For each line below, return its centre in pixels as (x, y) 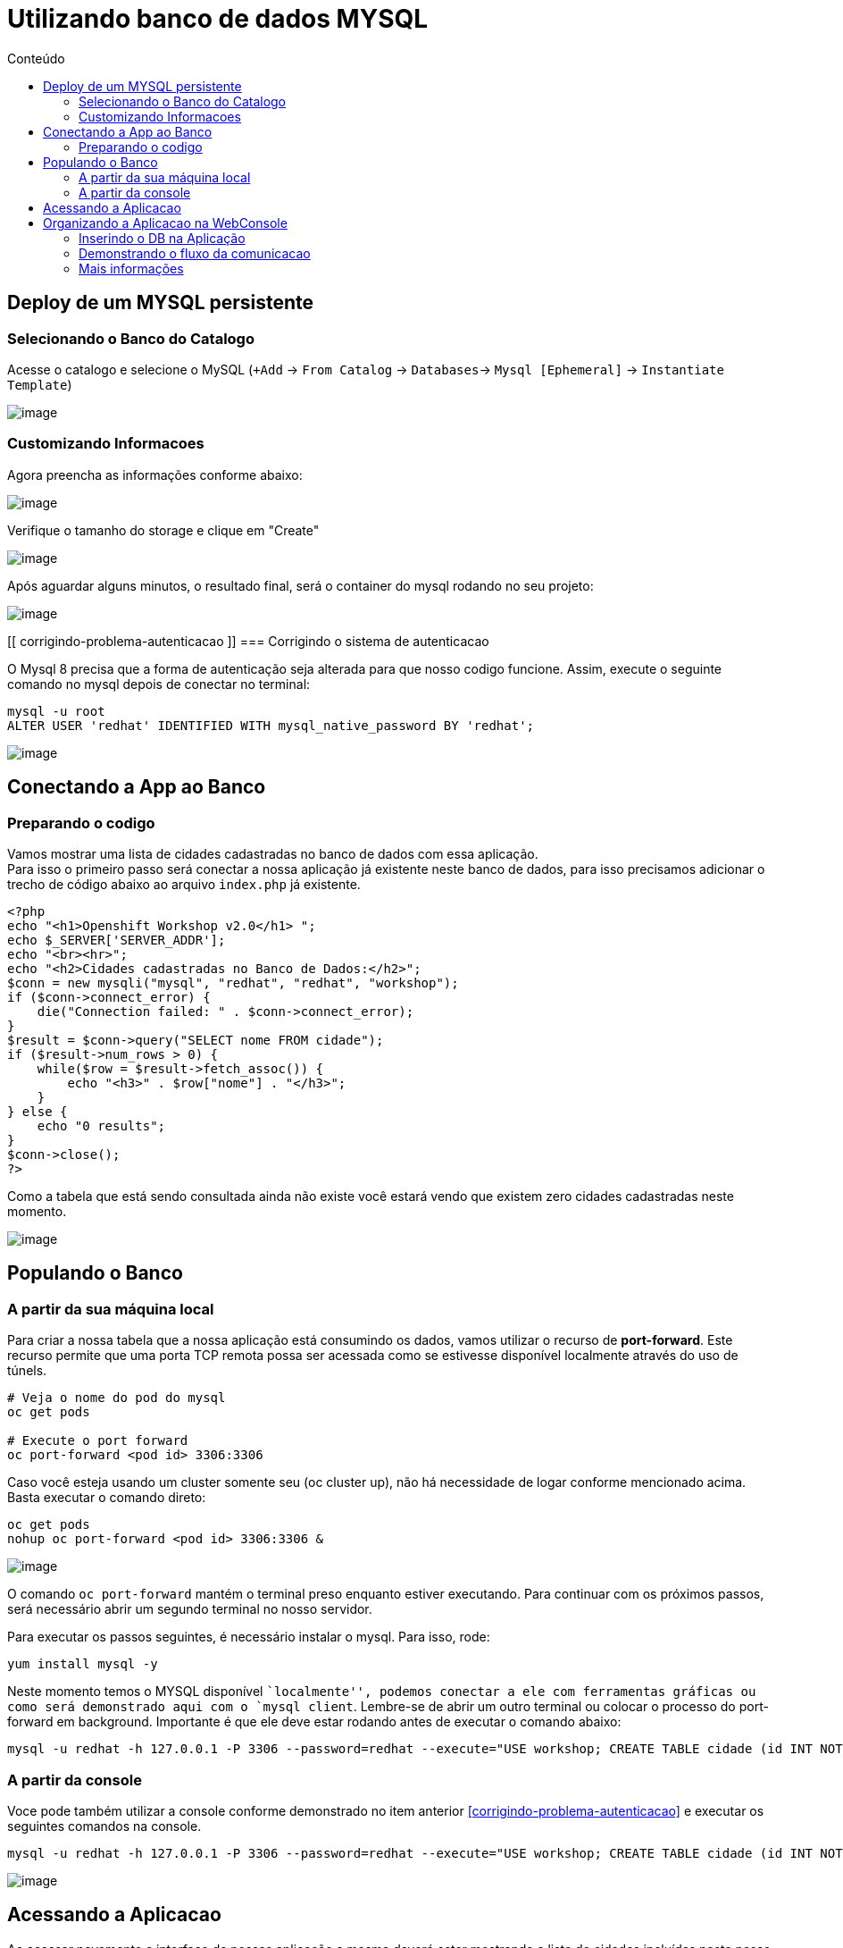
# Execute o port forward (98, 1441)
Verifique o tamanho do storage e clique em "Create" (163, 530)
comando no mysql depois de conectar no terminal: (159, 684)
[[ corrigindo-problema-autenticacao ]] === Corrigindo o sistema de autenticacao (248, 641)
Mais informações (131, 268)
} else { (38, 1111)
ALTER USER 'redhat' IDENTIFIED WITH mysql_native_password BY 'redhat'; (271, 725)
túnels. (27, 1371)
